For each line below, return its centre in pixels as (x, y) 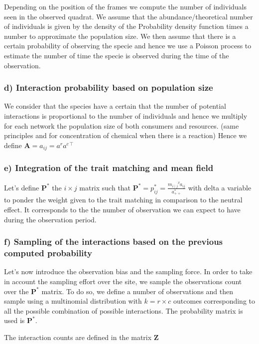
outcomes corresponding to (214, 301)
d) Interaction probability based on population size (109, 87)
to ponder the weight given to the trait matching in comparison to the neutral (123, 200)
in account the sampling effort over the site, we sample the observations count (123, 281)
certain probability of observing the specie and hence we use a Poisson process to (128, 46)
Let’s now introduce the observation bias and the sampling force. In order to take (128, 271)
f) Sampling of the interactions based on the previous (114, 242)
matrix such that (105, 187)
